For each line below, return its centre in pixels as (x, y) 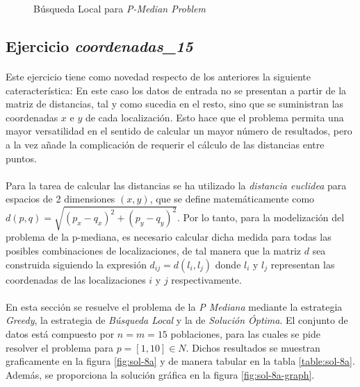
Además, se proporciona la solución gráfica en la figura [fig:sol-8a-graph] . (160, 374)
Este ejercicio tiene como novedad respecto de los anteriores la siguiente (158, 76)
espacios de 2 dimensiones (60, 199)
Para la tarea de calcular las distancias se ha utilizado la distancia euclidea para (176, 185)
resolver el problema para (60, 347)
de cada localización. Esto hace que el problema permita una (214, 117)
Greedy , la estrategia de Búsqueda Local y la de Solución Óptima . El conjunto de (177, 320)
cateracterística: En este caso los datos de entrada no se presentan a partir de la (176, 90)
